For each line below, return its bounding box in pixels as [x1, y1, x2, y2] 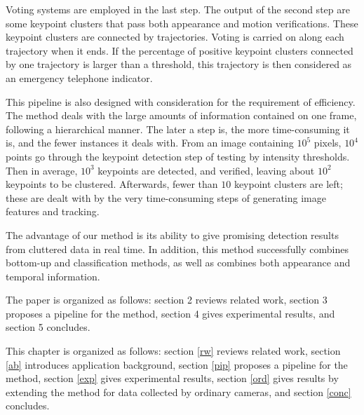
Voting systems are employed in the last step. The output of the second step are [6, 2, 350, 16]
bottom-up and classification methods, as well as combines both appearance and [6, 255, 351, 270]
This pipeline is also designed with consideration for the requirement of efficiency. [6, 94, 356, 109]
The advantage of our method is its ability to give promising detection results [6, 227, 339, 242]
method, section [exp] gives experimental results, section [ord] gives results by [6, 371, 339, 386]
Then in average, [6, 163, 78, 177]
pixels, [314, 135, 342, 150]
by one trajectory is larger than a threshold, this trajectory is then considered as [6, 57, 352, 72]
